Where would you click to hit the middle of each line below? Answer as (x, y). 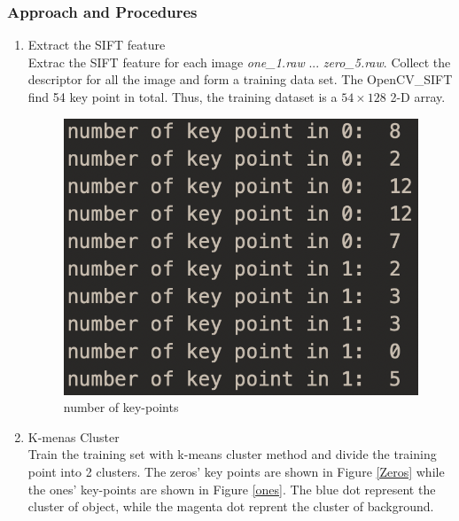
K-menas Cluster (74, 436)
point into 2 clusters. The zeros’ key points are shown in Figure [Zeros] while (236, 471)
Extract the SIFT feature (97, 45)
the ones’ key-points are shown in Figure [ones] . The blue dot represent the (232, 489)
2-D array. (418, 97)
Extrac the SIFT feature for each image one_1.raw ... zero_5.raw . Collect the (239, 62)
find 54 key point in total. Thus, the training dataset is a (183, 97)
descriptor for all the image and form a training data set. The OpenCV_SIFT (240, 79)
